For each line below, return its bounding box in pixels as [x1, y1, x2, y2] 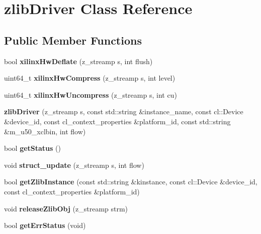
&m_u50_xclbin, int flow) [4, 126, 86, 136]
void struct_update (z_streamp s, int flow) [4, 159, 144, 170]
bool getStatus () [4, 143, 61, 153]
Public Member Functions [4, 32, 142, 48]
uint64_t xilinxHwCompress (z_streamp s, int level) [4, 73, 176, 83]
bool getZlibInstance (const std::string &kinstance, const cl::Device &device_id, [4, 176, 257, 187]
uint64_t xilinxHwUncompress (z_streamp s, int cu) [4, 89, 177, 100]
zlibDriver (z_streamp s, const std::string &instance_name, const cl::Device [4, 106, 243, 117]
